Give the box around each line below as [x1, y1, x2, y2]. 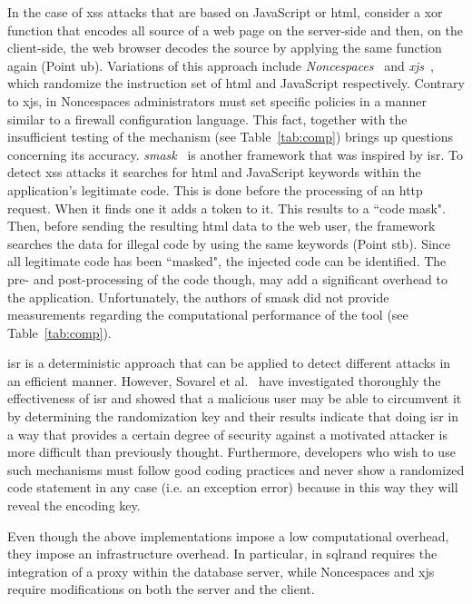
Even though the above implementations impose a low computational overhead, [7, 526, 449, 545]
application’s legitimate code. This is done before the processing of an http [7, 180, 423, 199]
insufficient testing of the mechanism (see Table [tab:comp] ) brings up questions [7, 127, 453, 146]
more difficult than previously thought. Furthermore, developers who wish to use [7, 442, 456, 461]
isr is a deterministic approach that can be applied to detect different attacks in [7, 353, 451, 372]
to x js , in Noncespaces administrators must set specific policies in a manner [7, 91, 427, 110]
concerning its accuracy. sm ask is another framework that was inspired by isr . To [7, 144, 463, 163]
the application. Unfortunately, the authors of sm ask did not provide [7, 287, 389, 306]
